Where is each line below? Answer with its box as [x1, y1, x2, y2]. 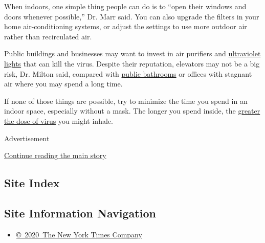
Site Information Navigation [4, 205, 156, 220]
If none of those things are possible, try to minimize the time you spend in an [4, 95, 248, 106]
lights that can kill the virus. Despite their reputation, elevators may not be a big [4, 58, 260, 69]
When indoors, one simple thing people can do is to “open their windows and [4, 1, 247, 11]
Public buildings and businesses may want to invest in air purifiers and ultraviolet [4, 48, 261, 59]
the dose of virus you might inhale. [4, 115, 113, 126]
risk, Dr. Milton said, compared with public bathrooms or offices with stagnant [4, 68, 252, 79]
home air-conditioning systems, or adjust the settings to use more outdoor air [4, 21, 247, 32]
